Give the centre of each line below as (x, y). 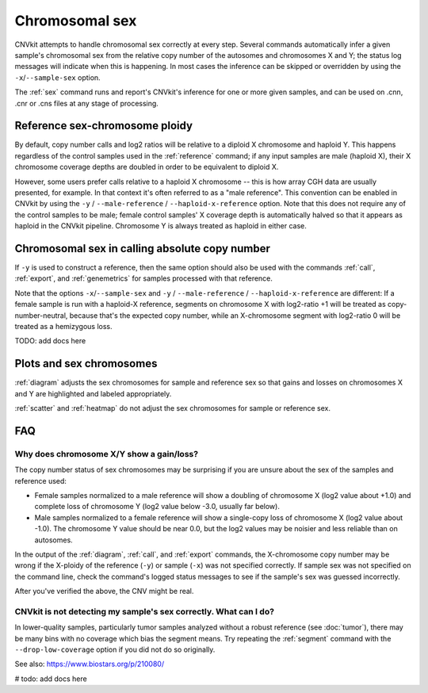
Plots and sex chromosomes (86, 364)
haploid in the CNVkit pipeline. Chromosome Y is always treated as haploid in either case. (160, 226)
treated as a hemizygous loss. (63, 326)
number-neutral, (41, 315)
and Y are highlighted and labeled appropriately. (93, 393)
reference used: (41, 481)
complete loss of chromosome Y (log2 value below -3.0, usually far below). (157, 507)
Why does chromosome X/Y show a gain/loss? (106, 454)
